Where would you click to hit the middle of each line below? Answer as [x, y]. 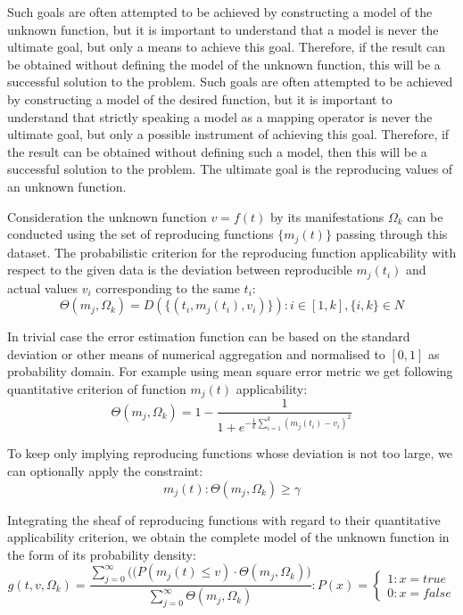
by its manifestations [327, 216]
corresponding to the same [168, 287]
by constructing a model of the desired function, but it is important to [200, 98]
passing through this [392, 234]
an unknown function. [67, 186]
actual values [43, 287]
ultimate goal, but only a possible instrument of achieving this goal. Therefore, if [228, 134]
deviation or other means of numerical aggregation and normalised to [196, 353]
